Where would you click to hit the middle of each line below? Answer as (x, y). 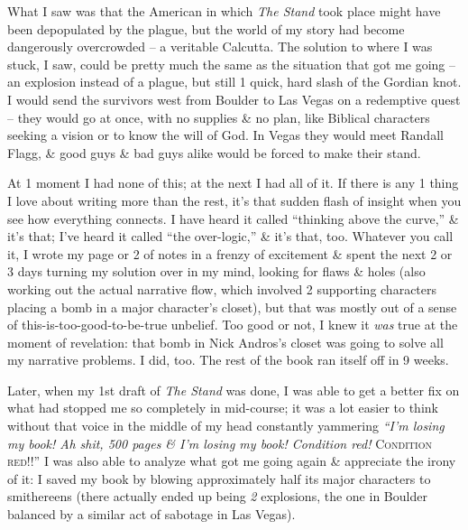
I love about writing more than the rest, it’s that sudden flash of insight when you (234, 200)
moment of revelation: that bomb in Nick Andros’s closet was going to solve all (225, 342)
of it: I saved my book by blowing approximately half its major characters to (219, 478)
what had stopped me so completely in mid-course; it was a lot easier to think (223, 408)
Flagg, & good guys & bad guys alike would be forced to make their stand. (214, 152)
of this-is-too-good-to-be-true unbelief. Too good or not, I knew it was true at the (233, 325)
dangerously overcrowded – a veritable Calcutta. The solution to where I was (220, 46)
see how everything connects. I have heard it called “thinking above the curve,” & (233, 218)
